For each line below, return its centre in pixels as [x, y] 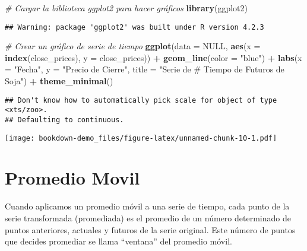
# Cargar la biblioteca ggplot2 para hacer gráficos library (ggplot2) [126, 8]
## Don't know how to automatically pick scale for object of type [141, 100]
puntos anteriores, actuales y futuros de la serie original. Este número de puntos [150, 229]
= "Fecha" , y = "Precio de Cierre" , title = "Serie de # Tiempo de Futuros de [145, 69]
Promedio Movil [72, 178]
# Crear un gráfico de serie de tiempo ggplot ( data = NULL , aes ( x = [133, 46]
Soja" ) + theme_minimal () [59, 81]
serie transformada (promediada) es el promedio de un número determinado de [148, 217]
